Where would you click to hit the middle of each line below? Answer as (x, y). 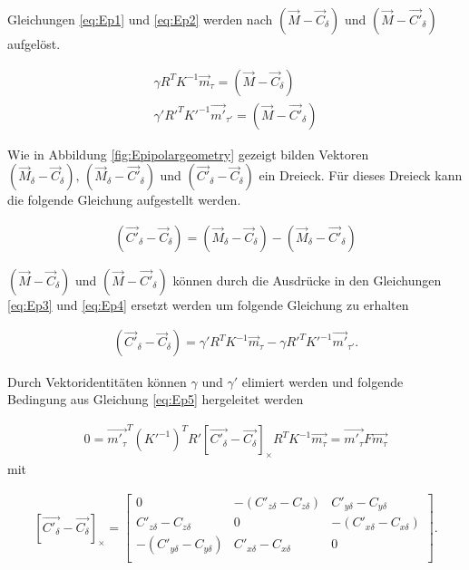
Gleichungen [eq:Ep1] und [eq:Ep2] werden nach (140, 19)
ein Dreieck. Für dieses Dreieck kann (361, 175)
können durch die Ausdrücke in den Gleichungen (307, 280)
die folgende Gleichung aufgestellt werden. (124, 200)
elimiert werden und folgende (322, 381)
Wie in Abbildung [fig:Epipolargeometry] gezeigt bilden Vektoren (188, 154)
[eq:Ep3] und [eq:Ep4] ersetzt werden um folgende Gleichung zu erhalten (208, 304)
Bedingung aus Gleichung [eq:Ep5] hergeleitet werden (156, 399)
